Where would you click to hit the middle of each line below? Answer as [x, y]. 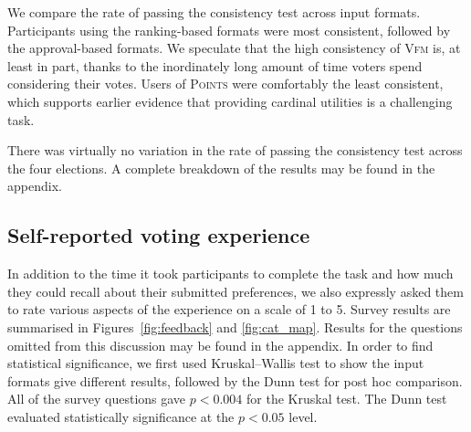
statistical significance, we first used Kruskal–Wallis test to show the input [216, 363]
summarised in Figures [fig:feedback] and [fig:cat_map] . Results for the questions [235, 327]
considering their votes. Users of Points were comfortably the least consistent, [225, 84]
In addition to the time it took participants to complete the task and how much [230, 274]
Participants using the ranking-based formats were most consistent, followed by [229, 30]
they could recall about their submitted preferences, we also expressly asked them [235, 291]
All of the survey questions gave [97, 399]
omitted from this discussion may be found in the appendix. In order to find [220, 345]
